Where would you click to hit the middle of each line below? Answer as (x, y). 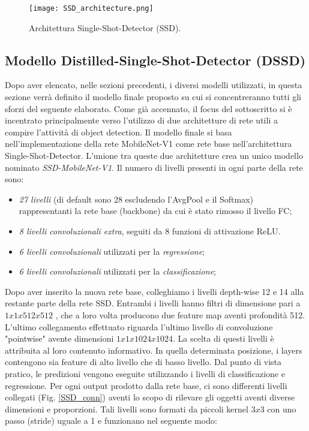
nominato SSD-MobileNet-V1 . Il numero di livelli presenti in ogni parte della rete (154, 167)
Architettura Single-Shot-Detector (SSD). (105, 27)
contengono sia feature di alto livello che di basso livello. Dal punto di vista (143, 362)
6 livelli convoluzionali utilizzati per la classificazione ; (117, 271)
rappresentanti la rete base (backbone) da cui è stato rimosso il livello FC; (155, 211)
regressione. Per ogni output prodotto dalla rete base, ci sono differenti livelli (146, 385)
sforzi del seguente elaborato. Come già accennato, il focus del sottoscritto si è (148, 108)
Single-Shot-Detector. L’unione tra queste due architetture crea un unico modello (154, 156)
